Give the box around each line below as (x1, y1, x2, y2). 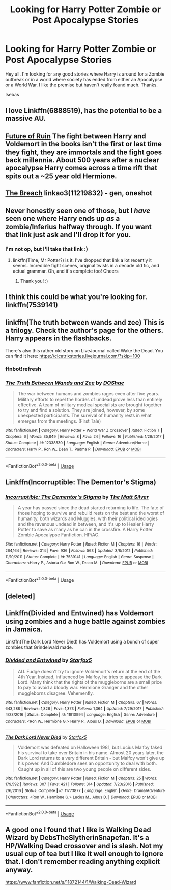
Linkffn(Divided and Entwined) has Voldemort (5, 609, 154, 618)
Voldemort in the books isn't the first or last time (5, 139, 162, 149)
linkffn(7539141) (5, 301, 59, 309)
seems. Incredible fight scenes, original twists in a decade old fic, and (12, 262, 159, 268)
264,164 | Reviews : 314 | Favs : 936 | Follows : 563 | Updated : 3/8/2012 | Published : (5, 548, 153, 553)
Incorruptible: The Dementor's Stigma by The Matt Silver (5, 493, 149, 500)
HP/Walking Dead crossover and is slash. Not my (5, 842, 163, 850)
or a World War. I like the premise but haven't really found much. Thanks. (5, 82, 158, 88)
